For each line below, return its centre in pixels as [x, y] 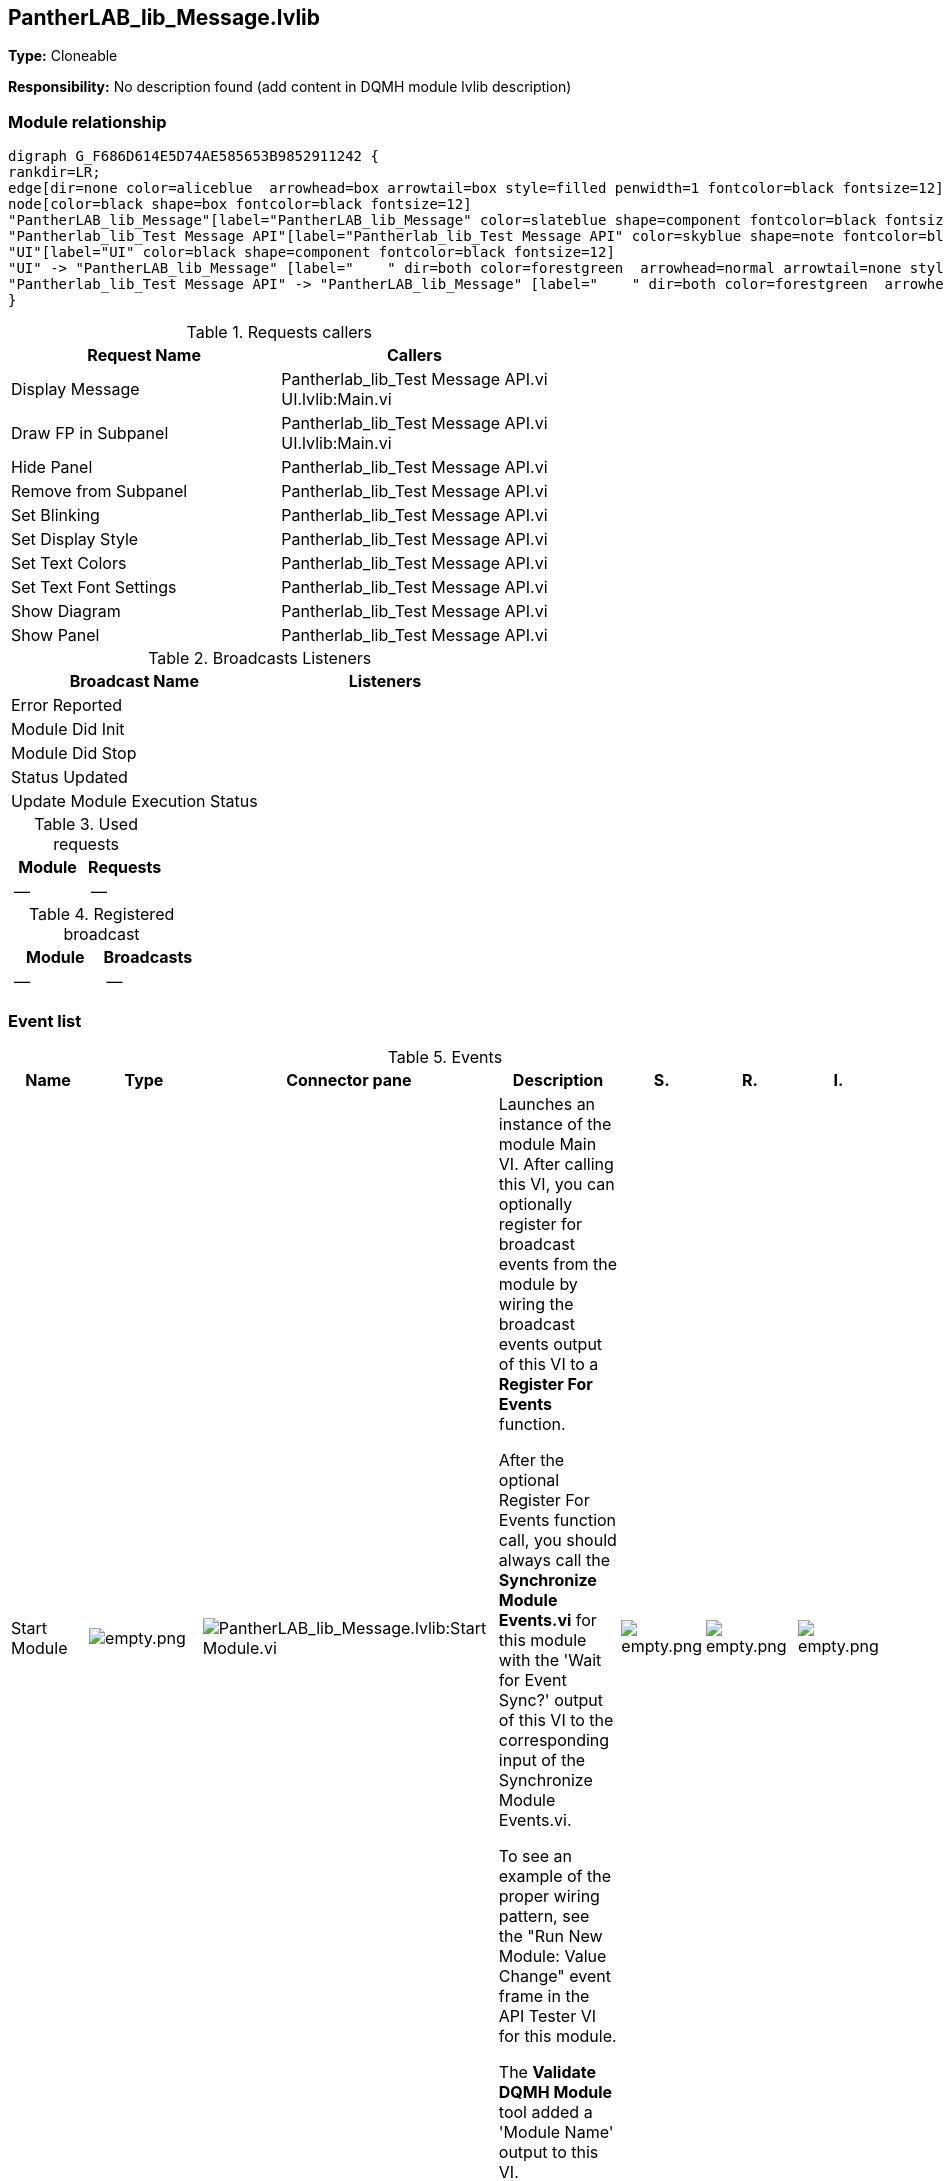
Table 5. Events [445, 1056]
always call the [554, 1559]
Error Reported [67, 705]
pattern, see [544, 1915]
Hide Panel [52, 467]
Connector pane [349, 1079]
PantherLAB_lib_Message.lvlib [164, 17]
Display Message [75, 389]
